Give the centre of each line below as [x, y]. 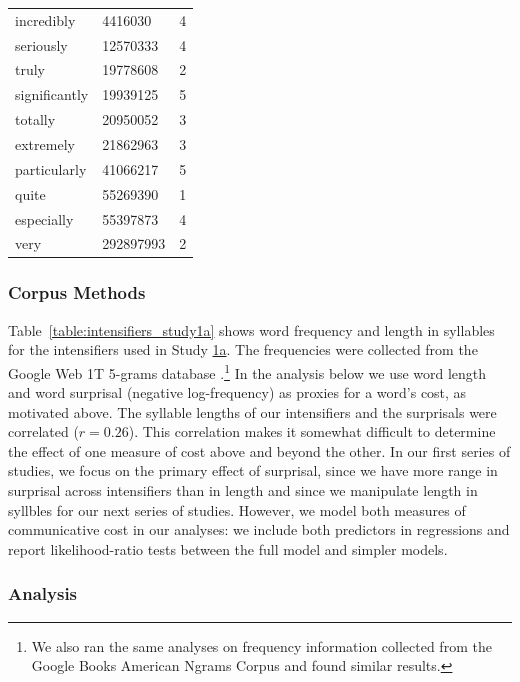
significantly [52, 94]
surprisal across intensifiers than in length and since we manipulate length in [243, 490]
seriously [41, 44]
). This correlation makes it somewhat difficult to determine [312, 431]
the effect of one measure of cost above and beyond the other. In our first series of [259, 450]
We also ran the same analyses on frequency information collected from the [261, 645]
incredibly [45, 19]
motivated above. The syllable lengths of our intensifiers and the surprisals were [252, 411]
